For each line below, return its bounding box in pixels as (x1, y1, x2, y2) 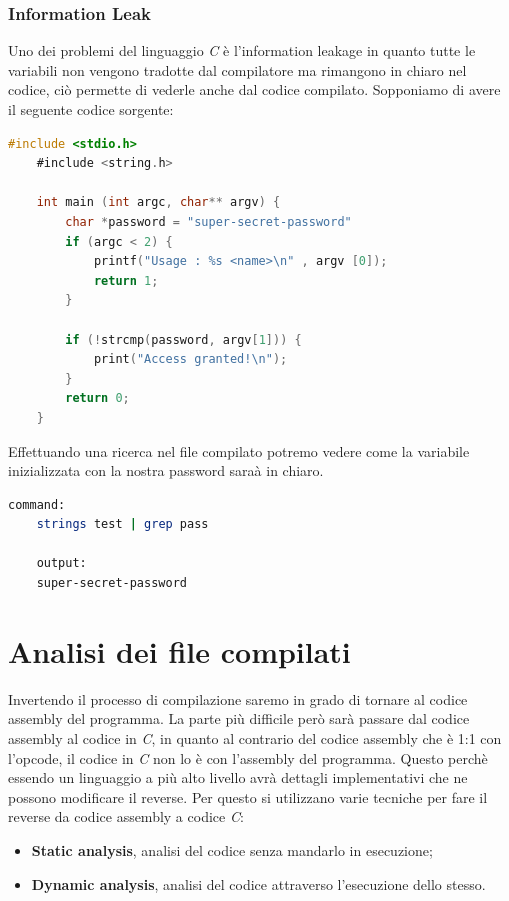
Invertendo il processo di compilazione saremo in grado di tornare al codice (8, 688, 468, 709)
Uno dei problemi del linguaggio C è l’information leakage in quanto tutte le (8, 40, 476, 61)
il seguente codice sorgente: (8, 99, 174, 119)
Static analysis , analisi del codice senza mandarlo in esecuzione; (31, 839, 433, 860)
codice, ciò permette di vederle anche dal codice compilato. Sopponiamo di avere (8, 79, 501, 100)
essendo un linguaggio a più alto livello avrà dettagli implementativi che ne (8, 767, 468, 788)
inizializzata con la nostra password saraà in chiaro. (8, 460, 324, 481)
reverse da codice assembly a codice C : (8, 806, 244, 827)
